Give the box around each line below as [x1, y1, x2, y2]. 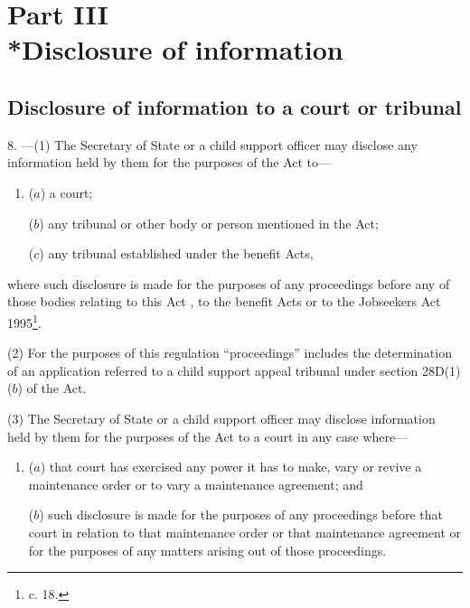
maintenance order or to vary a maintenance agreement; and [28, 474, 363, 493]
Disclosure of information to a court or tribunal [7, 92, 462, 120]
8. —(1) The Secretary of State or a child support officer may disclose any [7, 135, 418, 154]
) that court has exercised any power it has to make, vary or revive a [40, 457, 422, 476]
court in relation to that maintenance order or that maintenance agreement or [28, 522, 462, 541]
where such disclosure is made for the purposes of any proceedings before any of [7, 274, 450, 293]
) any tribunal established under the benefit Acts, [39, 244, 314, 263]
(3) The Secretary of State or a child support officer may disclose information [7, 408, 436, 427]
